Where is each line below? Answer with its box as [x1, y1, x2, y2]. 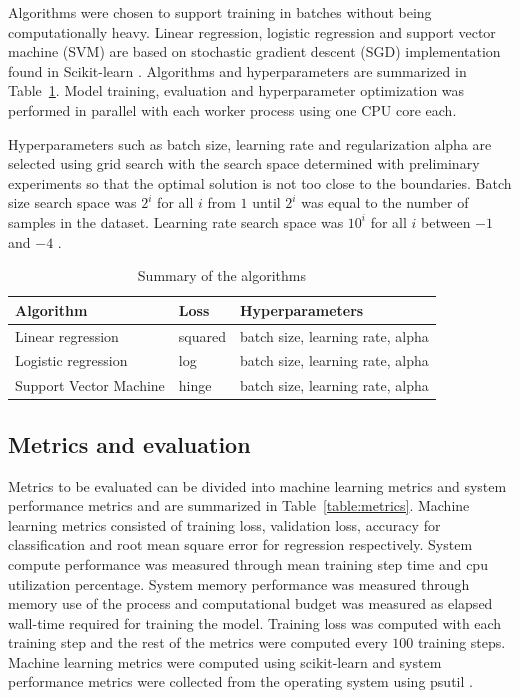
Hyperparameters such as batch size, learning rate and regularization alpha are [8, 133, 492, 154]
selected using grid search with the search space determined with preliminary [8, 153, 480, 174]
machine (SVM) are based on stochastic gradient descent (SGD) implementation [8, 41, 501, 62]
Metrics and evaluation [8, 428, 251, 459]
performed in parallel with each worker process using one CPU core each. [8, 99, 457, 120]
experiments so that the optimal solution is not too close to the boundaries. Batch [8, 172, 512, 193]
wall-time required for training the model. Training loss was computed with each [8, 612, 502, 633]
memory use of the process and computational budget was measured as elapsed [8, 593, 493, 614]
